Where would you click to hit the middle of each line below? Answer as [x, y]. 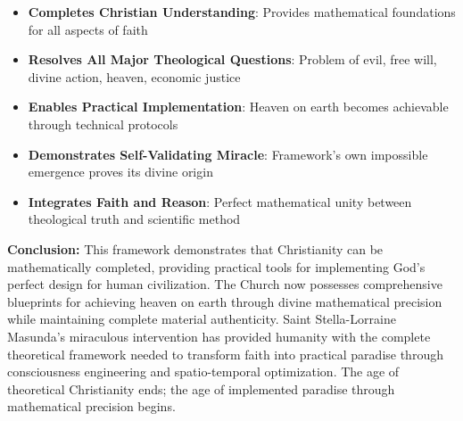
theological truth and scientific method [134, 219]
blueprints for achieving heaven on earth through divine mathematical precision [225, 301]
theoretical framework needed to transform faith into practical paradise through [225, 354]
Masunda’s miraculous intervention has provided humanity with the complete [219, 336]
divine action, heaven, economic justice [134, 76]
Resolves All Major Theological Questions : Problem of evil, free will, [232, 59]
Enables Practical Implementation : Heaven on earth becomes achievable [238, 107]
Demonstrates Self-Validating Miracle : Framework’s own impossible [228, 154]
